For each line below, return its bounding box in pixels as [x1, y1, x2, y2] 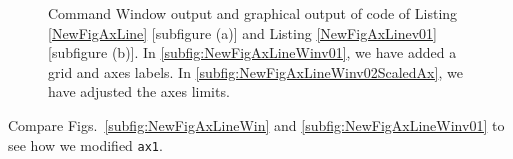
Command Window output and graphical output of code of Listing [48, 3, 458, 23]
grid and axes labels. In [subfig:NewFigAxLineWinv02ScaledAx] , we [48, 61, 463, 82]
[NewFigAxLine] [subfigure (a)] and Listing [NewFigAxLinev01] [48, 22, 437, 43]
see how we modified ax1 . [8, 134, 163, 155]
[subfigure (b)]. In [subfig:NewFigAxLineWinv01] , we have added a [48, 42, 457, 63]
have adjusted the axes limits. [48, 81, 230, 102]
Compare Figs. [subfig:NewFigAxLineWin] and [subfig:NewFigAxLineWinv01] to [8, 114, 505, 135]
